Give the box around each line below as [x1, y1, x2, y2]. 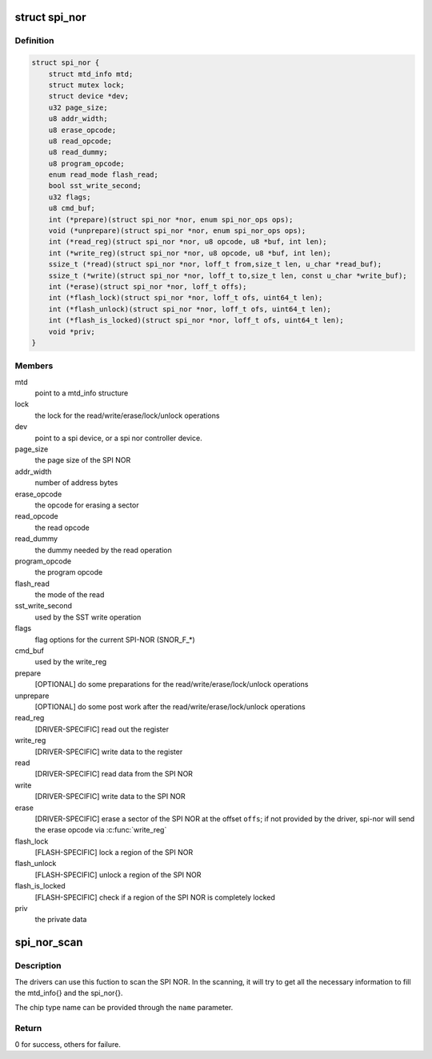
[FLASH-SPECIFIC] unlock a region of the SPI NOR [34, 869, 202, 880]
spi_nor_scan [14, 936, 83, 949]
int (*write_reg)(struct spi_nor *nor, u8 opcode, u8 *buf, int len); [48, 248, 332, 258]
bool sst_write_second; [48, 181, 142, 191]
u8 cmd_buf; [48, 204, 96, 213]
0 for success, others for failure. [14, 1039, 122, 1049]
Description [14, 961, 62, 972]
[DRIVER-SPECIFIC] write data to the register [34, 747, 183, 756]
